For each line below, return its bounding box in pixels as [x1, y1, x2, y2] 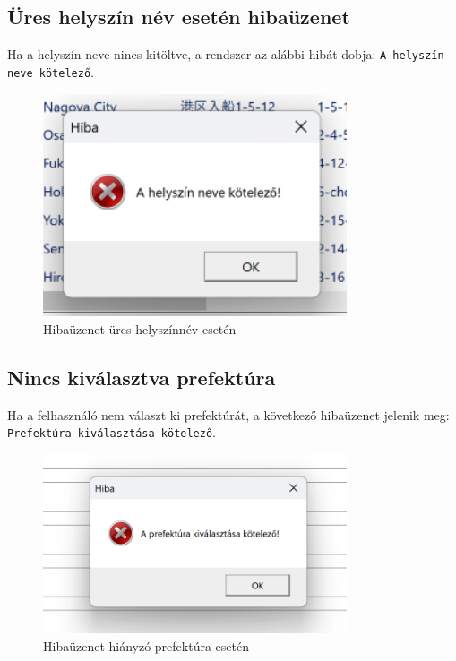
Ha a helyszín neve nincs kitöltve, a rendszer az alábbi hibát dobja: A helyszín [7, 45, 444, 64]
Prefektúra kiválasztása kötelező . [7, 423, 216, 442]
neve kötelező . [7, 62, 94, 81]
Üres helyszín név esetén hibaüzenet [7, 3, 350, 30]
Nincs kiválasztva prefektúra [7, 363, 276, 391]
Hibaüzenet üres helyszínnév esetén [43, 319, 237, 338]
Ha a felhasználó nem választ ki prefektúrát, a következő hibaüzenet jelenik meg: [7, 405, 450, 424]
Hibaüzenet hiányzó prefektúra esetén [43, 636, 249, 655]
